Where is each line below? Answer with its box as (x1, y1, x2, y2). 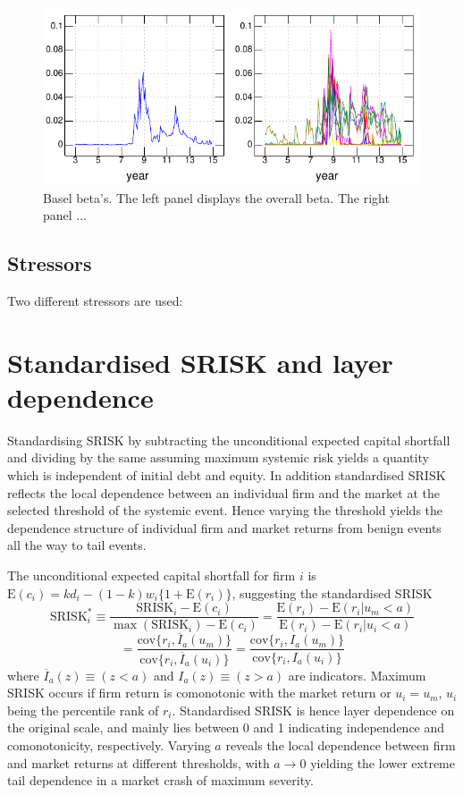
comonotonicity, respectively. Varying (7, 735, 211, 754)
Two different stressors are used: (7, 291, 183, 309)
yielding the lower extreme (310, 753, 455, 772)
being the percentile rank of (7, 700, 159, 719)
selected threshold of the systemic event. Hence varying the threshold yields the (7, 501, 443, 520)
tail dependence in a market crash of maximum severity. (7, 771, 314, 790)
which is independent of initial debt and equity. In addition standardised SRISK (7, 466, 446, 485)
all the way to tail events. (7, 536, 147, 554)
